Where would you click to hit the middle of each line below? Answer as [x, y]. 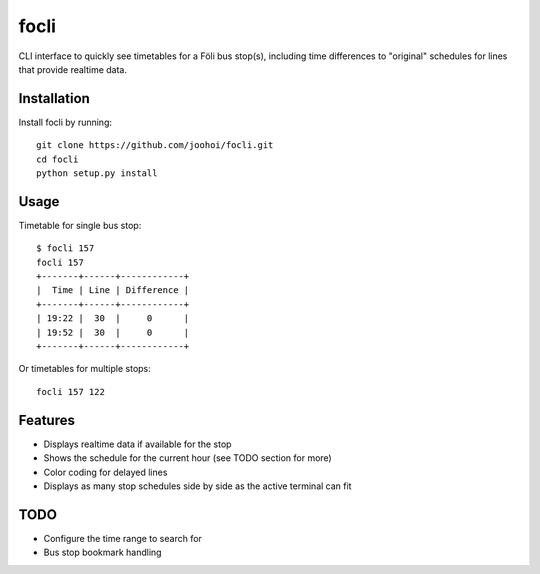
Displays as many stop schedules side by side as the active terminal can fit [197, 486]
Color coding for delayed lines [105, 472]
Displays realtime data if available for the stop [137, 444]
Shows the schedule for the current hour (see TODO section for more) [187, 458]
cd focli [57, 159]
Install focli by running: [65, 122]
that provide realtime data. [73, 69]
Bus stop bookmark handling [102, 552]
